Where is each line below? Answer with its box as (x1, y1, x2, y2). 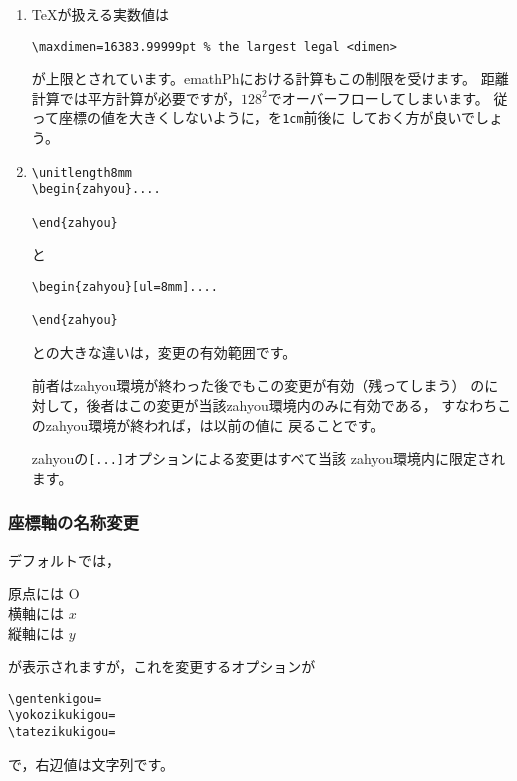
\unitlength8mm (31, 165, 133, 180)
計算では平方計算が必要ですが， (31, 87, 241, 108)
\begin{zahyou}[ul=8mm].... (31, 279, 218, 294)
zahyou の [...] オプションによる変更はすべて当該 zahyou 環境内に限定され (31, 448, 506, 469)
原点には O (8, 583, 80, 604)
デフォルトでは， (8, 549, 120, 570)
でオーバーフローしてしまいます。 (267, 87, 489, 108)
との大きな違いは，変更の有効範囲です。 (31, 341, 297, 362)
